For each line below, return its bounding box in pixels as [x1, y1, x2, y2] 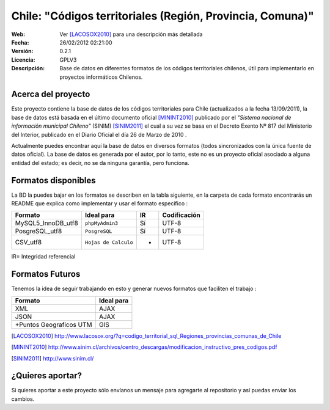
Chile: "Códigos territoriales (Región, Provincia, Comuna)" [11, 9, 314, 23]
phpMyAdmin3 [84, 220, 119, 226]
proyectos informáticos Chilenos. [59, 73, 143, 81]
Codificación [162, 211, 201, 219]
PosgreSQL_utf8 [15, 227, 62, 235]
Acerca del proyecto [11, 89, 90, 100]
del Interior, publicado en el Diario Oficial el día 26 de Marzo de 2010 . [11, 131, 187, 138]
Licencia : [11, 56, 35, 64]
